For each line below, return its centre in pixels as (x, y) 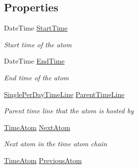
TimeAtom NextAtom (37, 127)
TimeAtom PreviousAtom (43, 160)
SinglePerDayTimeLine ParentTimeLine (64, 94)
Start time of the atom (38, 44)
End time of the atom (36, 77)
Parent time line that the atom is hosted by (69, 111)
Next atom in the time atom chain (56, 144)
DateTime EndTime (34, 61)
